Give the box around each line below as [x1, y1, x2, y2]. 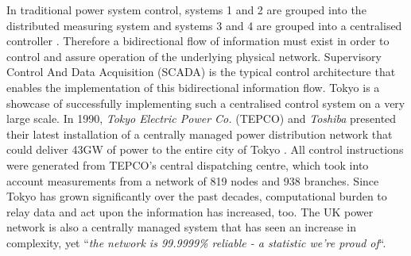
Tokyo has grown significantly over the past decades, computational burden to [6, 188, 387, 204]
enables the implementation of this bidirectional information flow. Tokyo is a [6, 78, 380, 95]
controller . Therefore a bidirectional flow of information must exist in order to [6, 32, 390, 49]
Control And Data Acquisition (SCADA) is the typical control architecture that [6, 63, 396, 80]
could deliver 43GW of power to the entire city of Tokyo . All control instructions [6, 141, 404, 158]
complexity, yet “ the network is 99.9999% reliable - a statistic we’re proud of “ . [6, 234, 386, 250]
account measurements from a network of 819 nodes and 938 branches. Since [6, 172, 379, 189]
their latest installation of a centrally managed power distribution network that [6, 125, 393, 142]
